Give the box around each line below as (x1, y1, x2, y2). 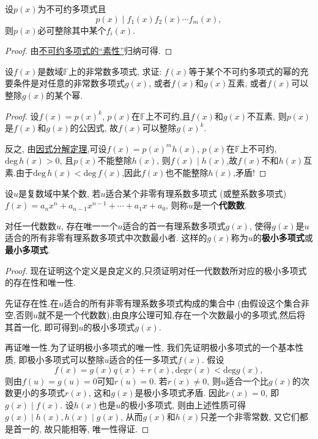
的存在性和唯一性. (5, 276, 76, 289)
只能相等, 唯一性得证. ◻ (53, 422, 149, 435)
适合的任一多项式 (109, 353, 178, 366)
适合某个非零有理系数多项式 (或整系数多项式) (105, 186, 287, 199)
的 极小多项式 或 (253, 231, 313, 244)
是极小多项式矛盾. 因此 (135, 386, 226, 399)
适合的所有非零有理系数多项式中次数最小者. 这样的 (5, 231, 207, 244)
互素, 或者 (227, 77, 267, 90)
